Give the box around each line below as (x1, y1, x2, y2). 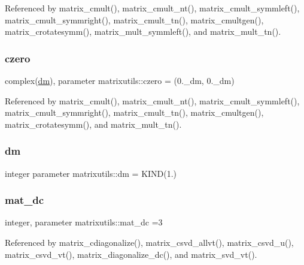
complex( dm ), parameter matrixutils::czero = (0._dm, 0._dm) (5, 74, 235, 86)
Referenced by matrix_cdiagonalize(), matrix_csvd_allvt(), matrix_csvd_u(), (5, 236, 294, 248)
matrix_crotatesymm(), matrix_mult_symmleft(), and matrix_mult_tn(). (5, 25, 281, 38)
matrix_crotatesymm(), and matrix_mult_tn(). (5, 118, 182, 130)
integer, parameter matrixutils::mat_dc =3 (5, 216, 163, 228)
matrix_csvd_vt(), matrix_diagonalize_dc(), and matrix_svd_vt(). (5, 248, 257, 260)
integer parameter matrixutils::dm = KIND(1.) (5, 167, 177, 179)
